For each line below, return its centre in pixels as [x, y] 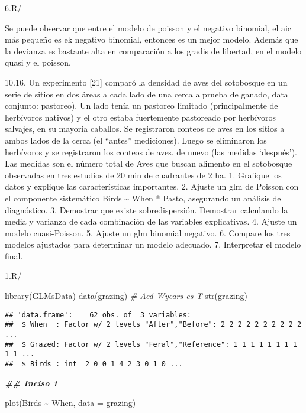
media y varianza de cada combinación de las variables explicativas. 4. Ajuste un [151, 221]
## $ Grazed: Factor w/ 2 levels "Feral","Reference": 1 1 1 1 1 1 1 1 [151, 344]
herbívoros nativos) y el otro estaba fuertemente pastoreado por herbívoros [141, 117]
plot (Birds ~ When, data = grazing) [70, 403]
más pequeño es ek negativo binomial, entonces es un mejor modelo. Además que [152, 39]
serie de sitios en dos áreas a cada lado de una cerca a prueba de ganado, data [146, 94]
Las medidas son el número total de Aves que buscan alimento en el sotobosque [149, 163]
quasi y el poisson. [38, 62]
